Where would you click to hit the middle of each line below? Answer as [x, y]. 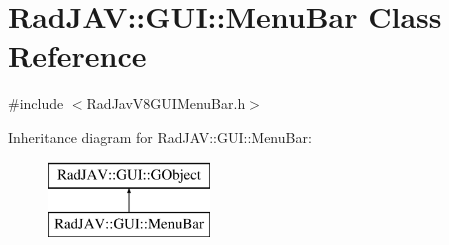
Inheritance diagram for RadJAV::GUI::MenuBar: [160, 136]
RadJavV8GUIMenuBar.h [166, 103]
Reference [77, 55]
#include [36, 103]
